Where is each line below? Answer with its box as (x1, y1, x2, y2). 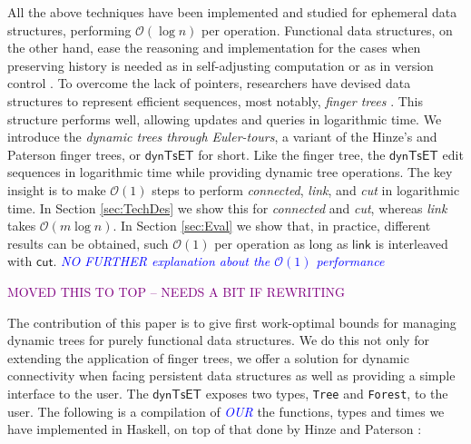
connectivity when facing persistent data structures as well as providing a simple (7, 366, 456, 385)
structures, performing (7, 20, 132, 39)
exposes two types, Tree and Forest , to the (205, 383, 448, 402)
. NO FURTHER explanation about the (53, 252, 270, 271)
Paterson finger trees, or (7, 144, 142, 163)
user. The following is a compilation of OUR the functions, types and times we (7, 401, 445, 420)
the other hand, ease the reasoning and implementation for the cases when (7, 38, 421, 57)
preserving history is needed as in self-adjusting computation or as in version (7, 55, 434, 74)
